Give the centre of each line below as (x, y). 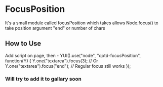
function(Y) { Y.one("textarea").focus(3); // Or (52, 61)
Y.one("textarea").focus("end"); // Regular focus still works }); (68, 66)
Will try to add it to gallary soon (43, 79)
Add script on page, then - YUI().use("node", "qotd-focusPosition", (73, 55)
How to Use (23, 44)
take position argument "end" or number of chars (55, 28)
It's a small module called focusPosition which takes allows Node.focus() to (82, 23)
